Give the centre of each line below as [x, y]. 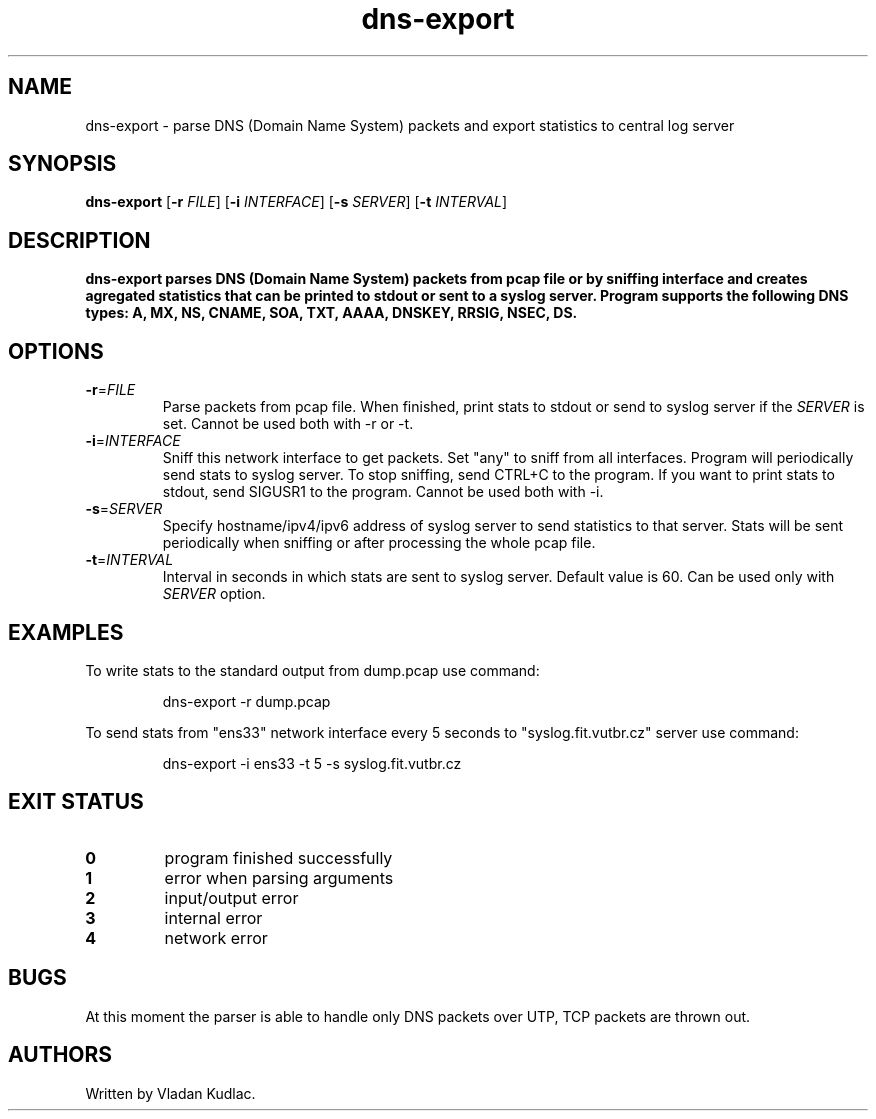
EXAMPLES [66, 632]
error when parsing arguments [279, 877]
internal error [213, 917]
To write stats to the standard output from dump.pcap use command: [312, 670]
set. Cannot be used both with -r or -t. [288, 424]
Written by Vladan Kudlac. [170, 1093]
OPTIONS [56, 351]
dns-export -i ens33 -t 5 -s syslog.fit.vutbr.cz [312, 763]
